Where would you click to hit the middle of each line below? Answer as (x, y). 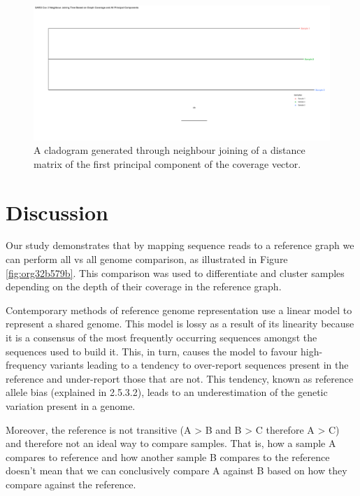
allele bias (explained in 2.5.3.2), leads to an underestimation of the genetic (167, 392)
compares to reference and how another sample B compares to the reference (168, 456)
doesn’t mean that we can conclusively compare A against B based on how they (177, 470)
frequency (26, 365)
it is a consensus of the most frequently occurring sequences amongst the (161, 337)
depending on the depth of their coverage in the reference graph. (144, 286)
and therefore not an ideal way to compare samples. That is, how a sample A (171, 443)
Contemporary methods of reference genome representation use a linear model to (179, 310)
